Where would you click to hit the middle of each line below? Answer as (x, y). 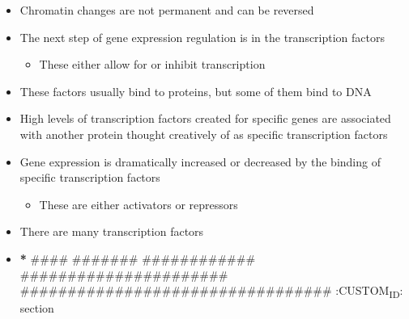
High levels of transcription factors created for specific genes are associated (205, 118)
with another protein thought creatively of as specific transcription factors (204, 134)
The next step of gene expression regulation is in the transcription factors (202, 37)
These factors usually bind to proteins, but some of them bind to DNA (196, 91)
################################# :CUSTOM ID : (211, 291)
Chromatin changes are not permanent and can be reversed (167, 10)
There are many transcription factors (112, 231)
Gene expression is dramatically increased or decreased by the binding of (200, 161)
